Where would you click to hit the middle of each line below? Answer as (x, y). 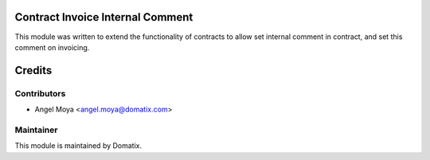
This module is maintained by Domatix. (78, 146)
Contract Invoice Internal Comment (104, 17)
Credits (33, 70)
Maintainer (36, 130)
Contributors (40, 93)
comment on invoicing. (52, 47)
